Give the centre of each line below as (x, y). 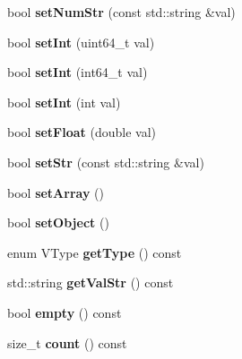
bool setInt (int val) (64, 102)
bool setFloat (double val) (82, 132)
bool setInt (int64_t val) (78, 72)
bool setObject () (58, 222)
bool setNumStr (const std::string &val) (121, 12)
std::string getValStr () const (91, 282)
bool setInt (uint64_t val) (81, 42)
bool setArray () (56, 192)
